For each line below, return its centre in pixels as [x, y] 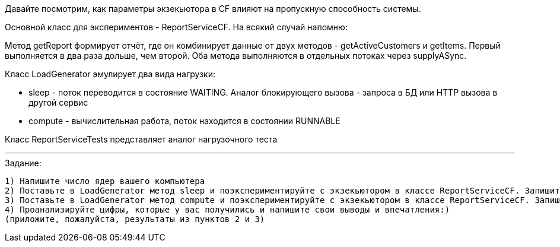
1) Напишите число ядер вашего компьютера [105, 181]
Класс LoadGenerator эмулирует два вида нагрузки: [110, 74]
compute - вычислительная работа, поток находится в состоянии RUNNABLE [184, 121]
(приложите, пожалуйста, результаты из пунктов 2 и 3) [135, 219]
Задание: [23, 163]
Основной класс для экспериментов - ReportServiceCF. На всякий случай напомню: [176, 27]
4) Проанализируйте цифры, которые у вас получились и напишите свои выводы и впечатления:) [227, 210]
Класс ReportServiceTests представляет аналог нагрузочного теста [141, 139]
